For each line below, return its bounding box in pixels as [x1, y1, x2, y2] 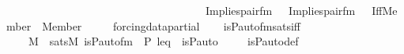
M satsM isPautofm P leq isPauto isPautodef [28, 33, 299, 49]
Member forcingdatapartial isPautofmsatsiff [42, 17, 300, 34]
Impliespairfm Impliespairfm [205, 2, 356, 18]
